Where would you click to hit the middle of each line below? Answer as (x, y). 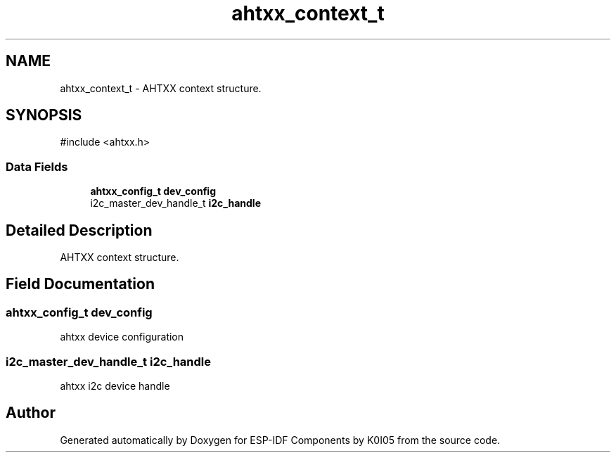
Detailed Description (79, 230)
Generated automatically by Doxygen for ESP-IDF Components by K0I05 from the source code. (280, 440)
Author (31, 413)
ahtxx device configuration (122, 337)
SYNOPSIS (44, 115)
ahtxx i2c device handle (115, 386)
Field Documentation (80, 284)
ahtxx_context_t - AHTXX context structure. (161, 88)
